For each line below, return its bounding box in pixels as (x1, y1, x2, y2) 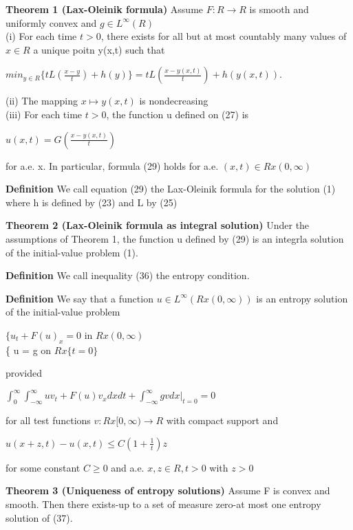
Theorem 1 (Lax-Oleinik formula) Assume (6, 2, 204, 16)
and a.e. (111, 460, 145, 474)
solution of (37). (6, 510, 73, 525)
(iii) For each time (6, 107, 83, 121)
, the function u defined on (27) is (106, 107, 249, 121)
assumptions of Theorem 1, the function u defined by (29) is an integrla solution (6, 231, 344, 245)
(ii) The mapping (6, 93, 78, 108)
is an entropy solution (256, 291, 348, 305)
